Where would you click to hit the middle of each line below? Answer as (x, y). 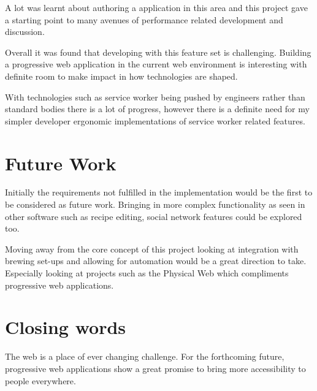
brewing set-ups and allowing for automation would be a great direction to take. (156, 261)
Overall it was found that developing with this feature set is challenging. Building (158, 52)
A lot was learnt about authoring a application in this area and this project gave (156, 7)
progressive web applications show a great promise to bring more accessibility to (155, 368)
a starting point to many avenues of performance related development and (144, 19)
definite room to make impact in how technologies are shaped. (121, 76)
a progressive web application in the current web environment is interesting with (156, 64)
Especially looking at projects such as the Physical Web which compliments (147, 273)
